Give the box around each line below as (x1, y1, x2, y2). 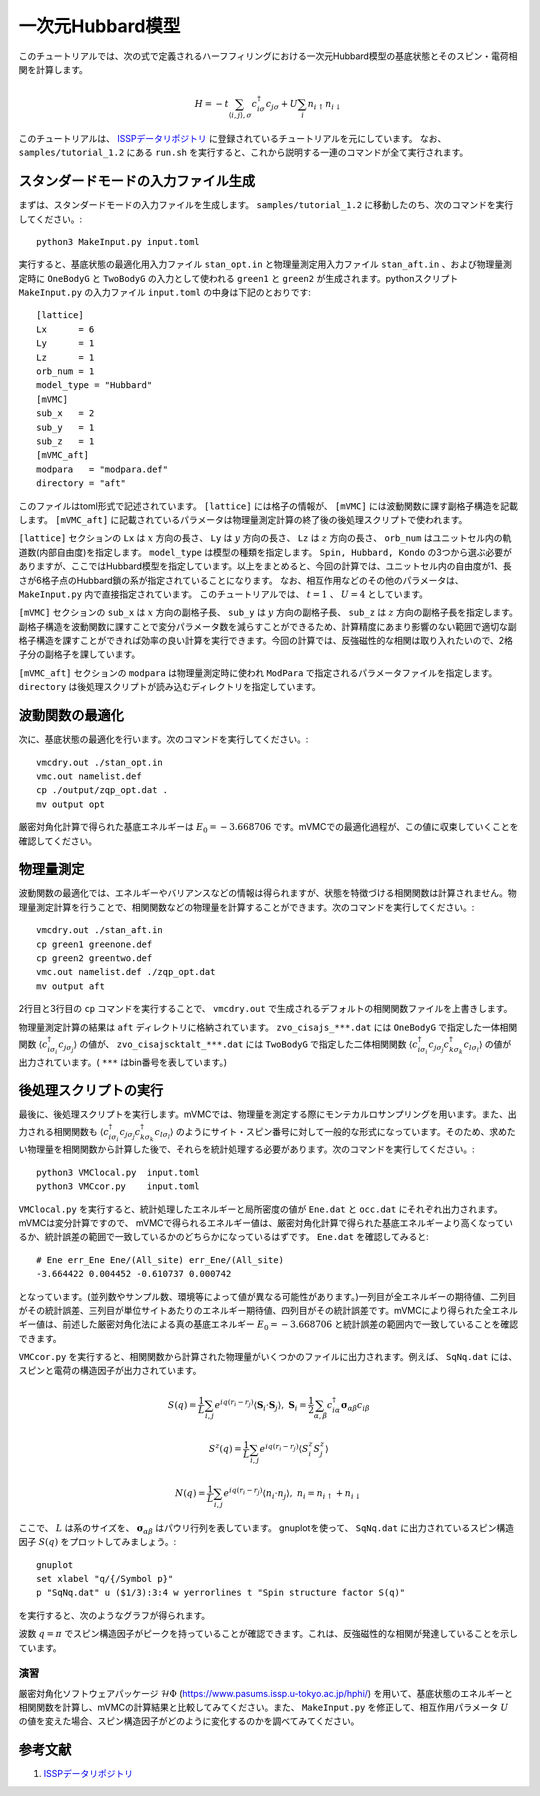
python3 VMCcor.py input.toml (36, 1181, 200, 1192)
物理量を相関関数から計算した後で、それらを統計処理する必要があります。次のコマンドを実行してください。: (26, 1143, 475, 1155)
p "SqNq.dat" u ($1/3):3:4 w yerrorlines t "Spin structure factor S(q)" (36, 1587, 406, 1599)
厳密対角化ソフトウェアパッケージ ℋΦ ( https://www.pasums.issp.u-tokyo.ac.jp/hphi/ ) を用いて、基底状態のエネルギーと (18, 1687, 514, 1699)
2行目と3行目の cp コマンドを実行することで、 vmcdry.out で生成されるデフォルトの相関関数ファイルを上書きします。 (18, 1003, 513, 1015)
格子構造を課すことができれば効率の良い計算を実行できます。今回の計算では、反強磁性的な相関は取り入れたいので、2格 (18, 635, 514, 647)
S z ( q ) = (208, 1441, 242, 1455)
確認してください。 (18, 835, 98, 847)
